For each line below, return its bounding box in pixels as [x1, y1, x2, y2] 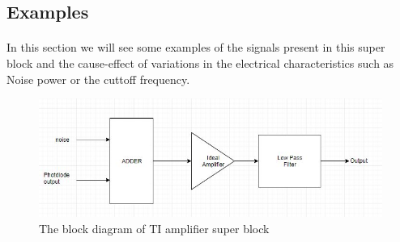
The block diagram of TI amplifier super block [39, 219, 270, 236]
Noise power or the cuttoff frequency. [6, 70, 190, 87]
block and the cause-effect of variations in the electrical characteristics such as [6, 54, 394, 71]
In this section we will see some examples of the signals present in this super [6, 39, 385, 56]
